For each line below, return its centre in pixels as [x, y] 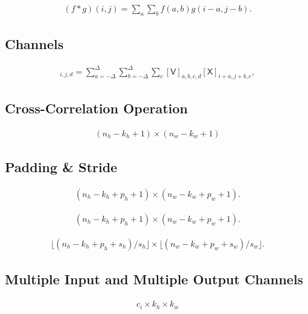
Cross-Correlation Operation [96, 108]
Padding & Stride [61, 166]
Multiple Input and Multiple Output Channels [154, 279]
